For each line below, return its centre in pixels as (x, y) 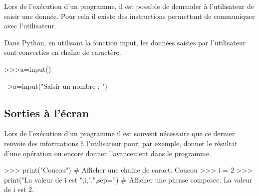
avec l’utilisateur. (30, 26)
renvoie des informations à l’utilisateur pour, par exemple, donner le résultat (121, 143)
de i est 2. (19, 189)
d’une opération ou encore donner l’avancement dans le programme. (108, 153)
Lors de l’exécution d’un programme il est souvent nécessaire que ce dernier (120, 133)
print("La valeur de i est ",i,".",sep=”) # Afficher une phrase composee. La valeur (128, 179)
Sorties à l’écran (47, 112)
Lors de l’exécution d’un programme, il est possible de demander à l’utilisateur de (129, 6)
